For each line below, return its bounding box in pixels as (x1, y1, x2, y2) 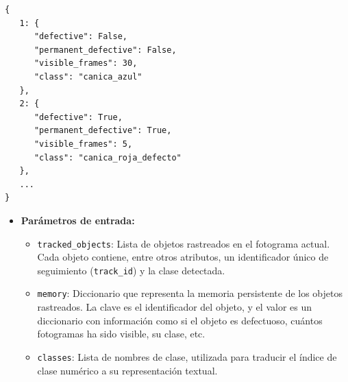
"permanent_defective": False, (34, 45, 177, 55)
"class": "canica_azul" (34, 71, 142, 82)
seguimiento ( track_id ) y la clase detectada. (37, 263, 225, 277)
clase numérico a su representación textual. (37, 363, 218, 377)
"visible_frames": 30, (34, 58, 138, 69)
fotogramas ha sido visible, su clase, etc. (37, 326, 206, 341)
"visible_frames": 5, (34, 139, 133, 149)
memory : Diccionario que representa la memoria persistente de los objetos (37, 286, 343, 300)
